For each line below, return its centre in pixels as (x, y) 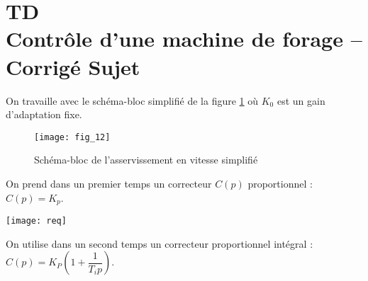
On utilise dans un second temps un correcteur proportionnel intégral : (160, 243)
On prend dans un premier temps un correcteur (109, 183)
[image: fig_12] (72, 137)
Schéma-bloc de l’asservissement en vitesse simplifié (146, 160)
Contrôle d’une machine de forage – (184, 39)
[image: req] (36, 220)
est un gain (301, 100)
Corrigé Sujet (73, 66)
